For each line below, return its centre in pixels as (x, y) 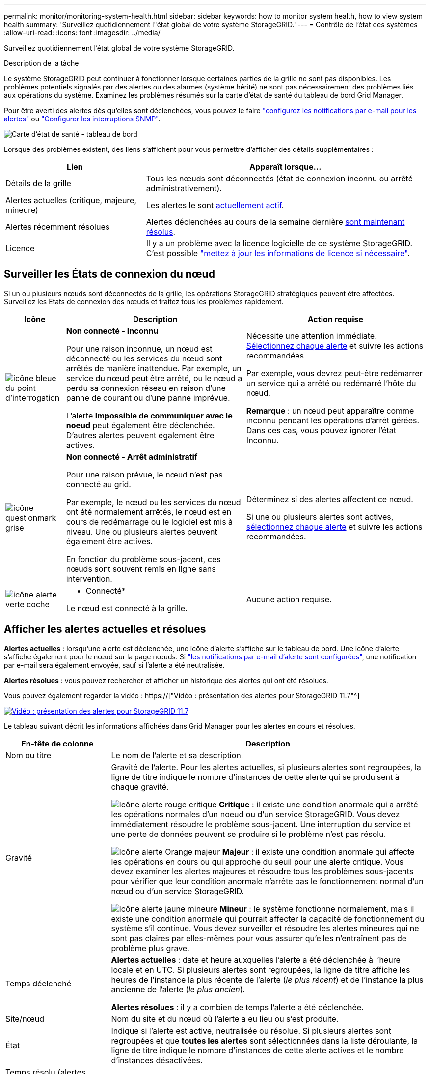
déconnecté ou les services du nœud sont (144, 358)
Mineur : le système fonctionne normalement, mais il (317, 909)
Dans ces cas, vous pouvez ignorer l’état (321, 430)
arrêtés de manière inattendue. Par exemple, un (154, 368)
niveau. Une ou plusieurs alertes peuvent (142, 531)
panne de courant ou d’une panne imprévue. (148, 398)
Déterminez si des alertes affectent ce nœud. (330, 499)
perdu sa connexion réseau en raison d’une (146, 388)
